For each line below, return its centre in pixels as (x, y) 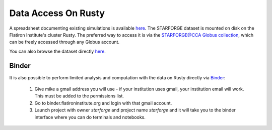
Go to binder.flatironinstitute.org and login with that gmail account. (103, 103)
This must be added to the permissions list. (79, 96)
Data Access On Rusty (57, 13)
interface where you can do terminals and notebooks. (90, 117)
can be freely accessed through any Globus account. (64, 42)
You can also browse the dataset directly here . (57, 51)
